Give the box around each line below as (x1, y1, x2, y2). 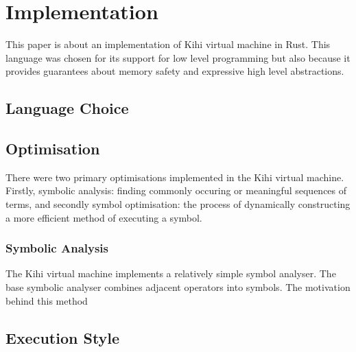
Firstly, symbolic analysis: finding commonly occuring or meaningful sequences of (5, 183, 347, 198)
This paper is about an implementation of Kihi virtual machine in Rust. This (5, 37, 331, 51)
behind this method (5, 293, 88, 307)
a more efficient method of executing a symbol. (5, 210, 202, 224)
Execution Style (5, 327, 120, 348)
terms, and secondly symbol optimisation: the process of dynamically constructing (5, 197, 351, 211)
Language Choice (5, 97, 129, 119)
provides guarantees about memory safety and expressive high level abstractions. (5, 64, 344, 78)
